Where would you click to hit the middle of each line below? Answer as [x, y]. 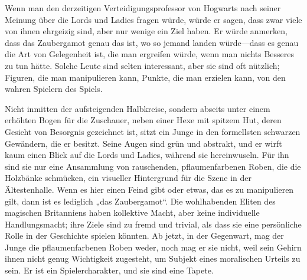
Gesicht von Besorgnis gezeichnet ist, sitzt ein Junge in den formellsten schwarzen [153, 131]
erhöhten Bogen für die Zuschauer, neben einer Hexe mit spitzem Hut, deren [143, 120]
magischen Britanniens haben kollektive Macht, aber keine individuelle [132, 213]
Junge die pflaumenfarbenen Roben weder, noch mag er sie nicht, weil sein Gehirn [153, 247]
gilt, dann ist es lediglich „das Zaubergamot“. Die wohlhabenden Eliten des [140, 201]
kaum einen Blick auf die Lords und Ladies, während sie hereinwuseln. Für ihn [147, 155]
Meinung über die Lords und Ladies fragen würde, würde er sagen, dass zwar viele [153, 19]
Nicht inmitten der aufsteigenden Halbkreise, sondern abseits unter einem [138, 108]
